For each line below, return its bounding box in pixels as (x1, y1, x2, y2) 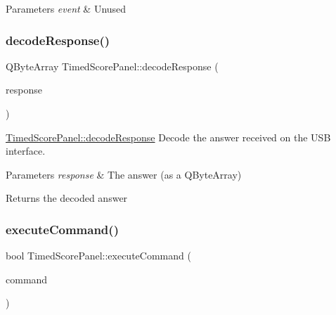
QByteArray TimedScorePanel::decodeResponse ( (6, 58, 219, 73)
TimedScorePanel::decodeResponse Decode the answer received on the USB (6, 129, 331, 144)
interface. (6, 143, 46, 158)
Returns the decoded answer (6, 191, 128, 205)
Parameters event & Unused (6, 1, 127, 15)
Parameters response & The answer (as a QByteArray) (6, 167, 242, 181)
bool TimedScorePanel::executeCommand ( (6, 248, 191, 263)
